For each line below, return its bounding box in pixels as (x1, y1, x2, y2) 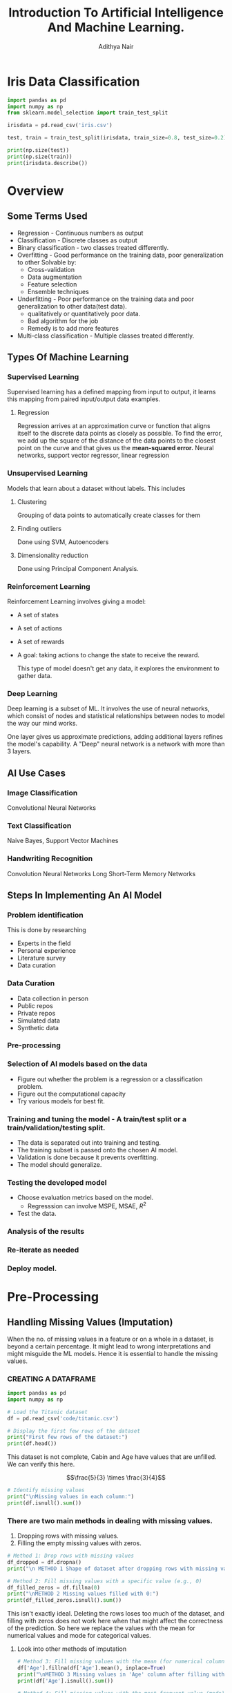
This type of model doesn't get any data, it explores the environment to (17, 664, 220, 673)
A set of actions (17, 623, 62, 632)
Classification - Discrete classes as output (17, 236, 137, 244)
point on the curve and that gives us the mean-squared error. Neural (17, 444, 214, 452)
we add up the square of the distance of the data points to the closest (17, 436, 216, 445)
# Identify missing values (7, 1487, 85, 1494)
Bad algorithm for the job (27, 316, 99, 325)
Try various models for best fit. (17, 1096, 106, 1105)
